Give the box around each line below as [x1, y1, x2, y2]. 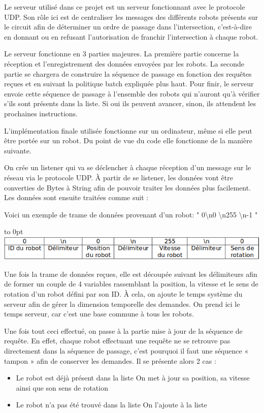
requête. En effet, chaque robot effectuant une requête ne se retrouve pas [4, 335, 230, 346]
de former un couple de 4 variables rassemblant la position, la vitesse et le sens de [4, 278, 258, 289]
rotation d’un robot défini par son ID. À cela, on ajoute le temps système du [4, 289, 243, 299]
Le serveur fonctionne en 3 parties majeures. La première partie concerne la [4, 48, 239, 59]
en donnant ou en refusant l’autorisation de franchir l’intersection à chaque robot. [4, 31, 258, 42]
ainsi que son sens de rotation [16, 382, 108, 393]
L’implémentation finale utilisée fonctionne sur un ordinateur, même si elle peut [4, 125, 252, 136]
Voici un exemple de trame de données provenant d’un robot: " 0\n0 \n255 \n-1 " [4, 209, 258, 219]
